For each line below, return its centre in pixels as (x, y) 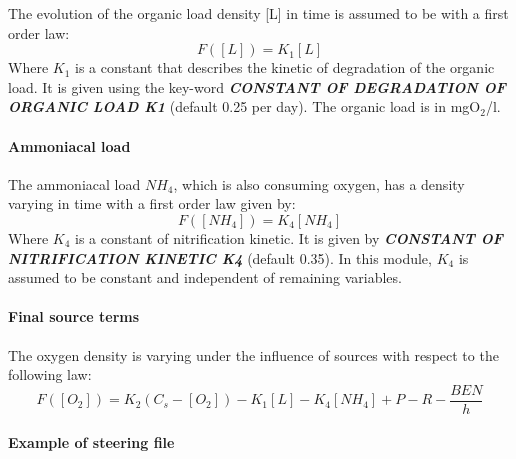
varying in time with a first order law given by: (152, 203)
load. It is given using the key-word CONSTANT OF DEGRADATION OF (257, 86)
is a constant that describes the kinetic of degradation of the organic (285, 67)
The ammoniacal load (74, 183)
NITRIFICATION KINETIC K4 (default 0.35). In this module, (220, 257)
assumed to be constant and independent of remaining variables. (205, 277)
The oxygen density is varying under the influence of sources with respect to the (253, 354)
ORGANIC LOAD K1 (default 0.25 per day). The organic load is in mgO (244, 106)
